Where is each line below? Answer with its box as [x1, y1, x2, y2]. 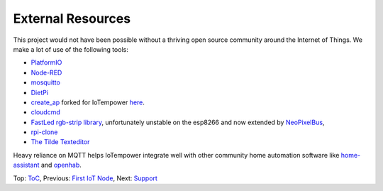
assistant [13, 160, 40, 170]
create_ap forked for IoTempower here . [30, 98, 145, 107]
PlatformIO [30, 58, 62, 67]
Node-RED [30, 68, 62, 77]
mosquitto [30, 78, 60, 87]
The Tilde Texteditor [30, 138, 90, 146]
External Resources [13, 11, 131, 26]
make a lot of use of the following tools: [13, 45, 129, 53]
